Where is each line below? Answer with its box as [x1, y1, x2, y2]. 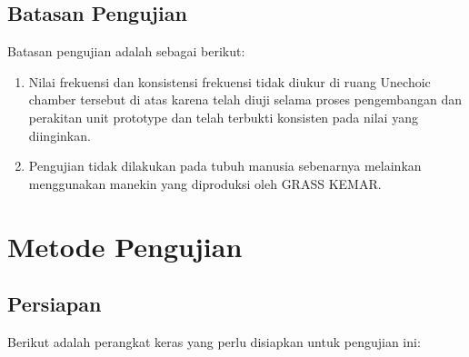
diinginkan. [28, 125, 91, 144]
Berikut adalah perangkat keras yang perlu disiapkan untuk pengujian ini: [7, 332, 421, 351]
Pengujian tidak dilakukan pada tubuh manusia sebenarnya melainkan [28, 156, 422, 175]
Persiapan [7, 290, 102, 318]
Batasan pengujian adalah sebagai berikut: [7, 42, 245, 61]
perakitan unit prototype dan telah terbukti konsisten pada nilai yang [28, 107, 418, 126]
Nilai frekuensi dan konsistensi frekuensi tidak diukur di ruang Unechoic [28, 72, 431, 91]
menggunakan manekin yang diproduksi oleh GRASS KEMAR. [28, 174, 382, 193]
